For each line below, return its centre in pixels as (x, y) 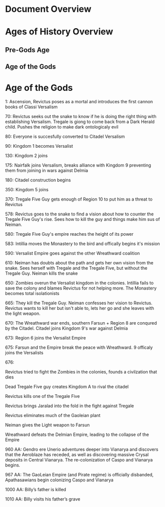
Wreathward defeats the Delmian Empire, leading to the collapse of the (77, 435)
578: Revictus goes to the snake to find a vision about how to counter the (80, 214)
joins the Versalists (24, 353)
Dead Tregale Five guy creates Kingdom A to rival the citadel (67, 387)
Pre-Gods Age (27, 50)
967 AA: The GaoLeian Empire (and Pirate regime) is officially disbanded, (80, 475)
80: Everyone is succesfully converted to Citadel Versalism (65, 136)
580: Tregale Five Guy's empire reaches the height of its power (69, 234)
